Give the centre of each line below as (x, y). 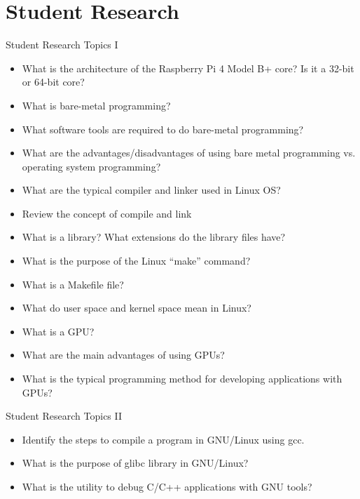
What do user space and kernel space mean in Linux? (137, 308)
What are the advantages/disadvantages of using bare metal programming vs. (189, 153)
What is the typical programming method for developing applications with (182, 379)
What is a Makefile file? (73, 284)
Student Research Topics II (64, 416)
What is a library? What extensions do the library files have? (154, 237)
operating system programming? (91, 166)
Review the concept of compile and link (107, 213)
